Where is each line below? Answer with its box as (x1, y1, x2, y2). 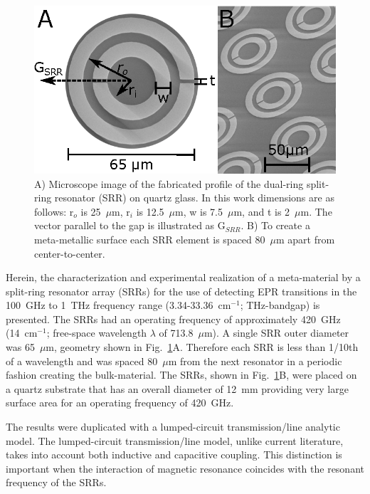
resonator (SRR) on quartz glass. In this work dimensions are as (54, 190, 334, 205)
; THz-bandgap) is (240, 298, 320, 312)
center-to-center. (34, 246, 105, 261)
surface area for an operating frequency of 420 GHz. (6, 395, 234, 410)
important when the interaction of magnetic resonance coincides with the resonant (6, 461, 364, 475)
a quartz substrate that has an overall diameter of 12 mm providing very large (6, 381, 349, 396)
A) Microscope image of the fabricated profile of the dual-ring (34, 176, 304, 191)
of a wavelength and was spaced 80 (6, 353, 158, 368)
